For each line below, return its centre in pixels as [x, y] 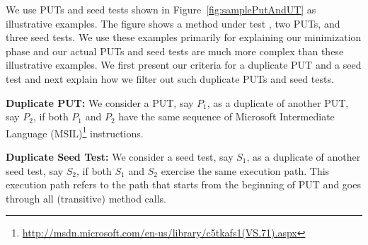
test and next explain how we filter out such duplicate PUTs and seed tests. [170, 78]
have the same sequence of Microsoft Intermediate [226, 116]
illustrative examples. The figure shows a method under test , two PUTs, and [173, 23]
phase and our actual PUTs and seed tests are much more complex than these [175, 51]
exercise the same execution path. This [245, 170]
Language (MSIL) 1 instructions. [75, 132]
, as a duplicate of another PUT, [278, 102]
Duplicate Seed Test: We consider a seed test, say [120, 156]
